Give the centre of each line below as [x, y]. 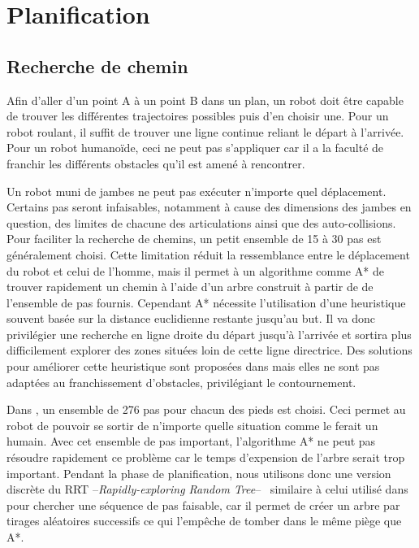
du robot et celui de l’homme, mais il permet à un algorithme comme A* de [195, 270]
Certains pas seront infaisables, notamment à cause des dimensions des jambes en [209, 207]
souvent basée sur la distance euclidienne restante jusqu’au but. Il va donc [191, 318]
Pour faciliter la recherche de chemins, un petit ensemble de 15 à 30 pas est [194, 239]
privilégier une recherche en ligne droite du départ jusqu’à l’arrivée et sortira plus [209, 334]
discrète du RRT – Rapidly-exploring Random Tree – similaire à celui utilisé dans [207, 489]
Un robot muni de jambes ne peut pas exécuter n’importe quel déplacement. [197, 191]
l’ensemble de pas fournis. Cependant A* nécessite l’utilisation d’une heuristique [206, 302]
